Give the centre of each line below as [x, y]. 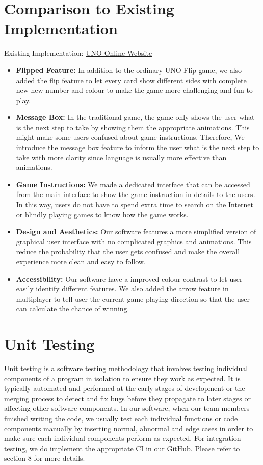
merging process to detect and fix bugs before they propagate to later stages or [127, 398]
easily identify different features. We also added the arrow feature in [122, 289]
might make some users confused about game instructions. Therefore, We [130, 137]
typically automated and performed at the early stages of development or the [125, 388]
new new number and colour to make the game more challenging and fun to [134, 90]
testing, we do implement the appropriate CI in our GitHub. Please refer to [122, 448]
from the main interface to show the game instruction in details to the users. [136, 194]
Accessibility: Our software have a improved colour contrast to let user [129, 278]
